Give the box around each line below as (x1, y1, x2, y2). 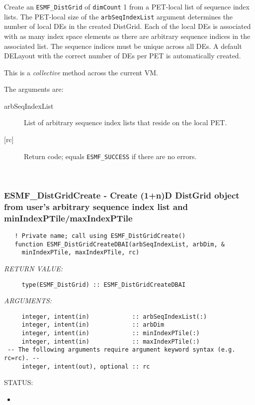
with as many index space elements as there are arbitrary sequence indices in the (4, 30, 251, 41)
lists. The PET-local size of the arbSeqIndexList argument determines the (4, 11, 233, 21)
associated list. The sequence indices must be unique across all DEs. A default (4, 40, 242, 51)
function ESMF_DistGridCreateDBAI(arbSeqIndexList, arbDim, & (14, 240, 225, 248)
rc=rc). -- (4, 355, 40, 362)
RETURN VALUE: (4, 263, 63, 273)
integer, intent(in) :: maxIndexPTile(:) (21, 338, 200, 345)
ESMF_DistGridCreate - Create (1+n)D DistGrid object (4, 189, 240, 201)
